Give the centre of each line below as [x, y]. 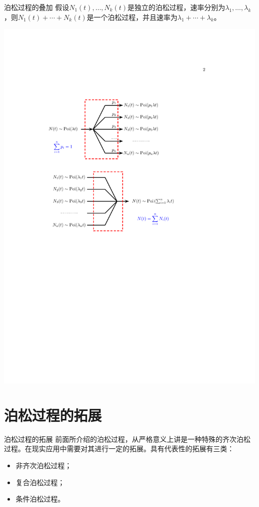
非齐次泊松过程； [44, 465]
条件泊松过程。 [40, 499]
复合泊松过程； [40, 482]
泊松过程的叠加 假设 [37, 7]
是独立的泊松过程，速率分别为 [176, 7]
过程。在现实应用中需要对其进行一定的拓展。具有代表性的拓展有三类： [119, 449]
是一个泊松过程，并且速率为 [132, 17]
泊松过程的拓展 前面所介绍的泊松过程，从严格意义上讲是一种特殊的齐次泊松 [127, 439]
